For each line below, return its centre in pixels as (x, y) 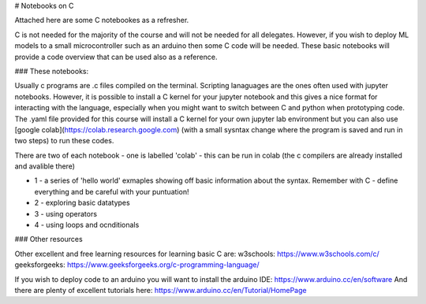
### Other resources (49, 239)
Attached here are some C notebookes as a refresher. (102, 20)
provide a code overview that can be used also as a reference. (116, 57)
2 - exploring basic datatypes (82, 203)
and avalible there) (45, 166)
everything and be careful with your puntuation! (112, 191)
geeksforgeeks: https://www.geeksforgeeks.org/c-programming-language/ (137, 265)
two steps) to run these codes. (64, 141)
